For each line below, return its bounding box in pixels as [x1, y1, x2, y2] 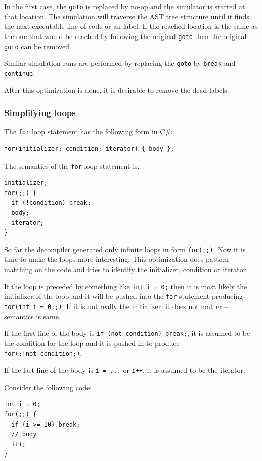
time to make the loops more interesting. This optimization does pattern [4, 254, 229, 264]
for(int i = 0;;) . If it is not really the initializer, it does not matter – [4, 300, 228, 311]
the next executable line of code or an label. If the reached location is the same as [4, 21, 258, 31]
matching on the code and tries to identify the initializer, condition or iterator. [4, 264, 248, 274]
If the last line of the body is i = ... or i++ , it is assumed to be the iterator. [4, 365, 245, 375]
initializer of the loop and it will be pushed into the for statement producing [4, 291, 243, 301]
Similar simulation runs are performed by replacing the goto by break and [4, 58, 236, 68]
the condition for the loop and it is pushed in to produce [4, 337, 180, 348]
